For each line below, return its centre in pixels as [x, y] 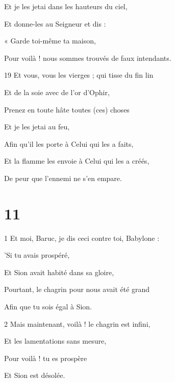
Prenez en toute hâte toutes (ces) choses [67, 109]
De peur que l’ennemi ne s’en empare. [63, 178]
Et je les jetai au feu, [37, 127]
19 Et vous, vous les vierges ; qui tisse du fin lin [79, 75]
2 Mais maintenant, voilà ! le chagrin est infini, [77, 323]
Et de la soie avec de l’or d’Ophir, [57, 92]
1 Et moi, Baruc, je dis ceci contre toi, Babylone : [82, 238]
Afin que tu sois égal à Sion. [48, 307]
